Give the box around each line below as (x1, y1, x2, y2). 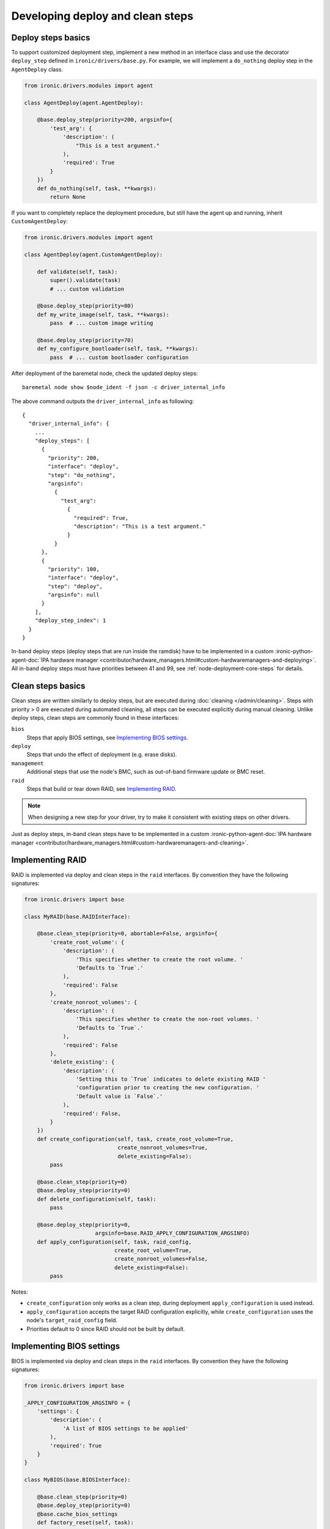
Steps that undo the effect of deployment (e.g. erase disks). (26, 751, 177, 758)
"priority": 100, (48, 566, 100, 572)
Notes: (11, 1288, 28, 1296)
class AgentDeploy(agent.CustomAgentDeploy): (24, 251, 163, 258)
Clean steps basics (11, 681, 86, 691)
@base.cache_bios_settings (37, 1511, 119, 1517)
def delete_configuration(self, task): (37, 1196, 157, 1202)
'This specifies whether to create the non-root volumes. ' (75, 1016, 260, 1023)
